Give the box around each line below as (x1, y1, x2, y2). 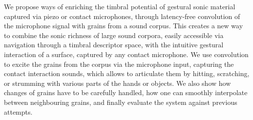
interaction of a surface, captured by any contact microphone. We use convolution (4, 49, 249, 59)
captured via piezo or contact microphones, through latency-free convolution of (4, 11, 240, 21)
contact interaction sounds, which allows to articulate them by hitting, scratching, (4, 68, 250, 79)
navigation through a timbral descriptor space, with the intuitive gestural (4, 40, 224, 50)
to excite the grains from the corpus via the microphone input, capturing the (4, 59, 234, 69)
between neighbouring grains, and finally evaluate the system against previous (4, 97, 237, 107)
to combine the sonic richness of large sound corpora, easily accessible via (4, 30, 224, 40)
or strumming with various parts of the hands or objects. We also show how (4, 78, 231, 88)
